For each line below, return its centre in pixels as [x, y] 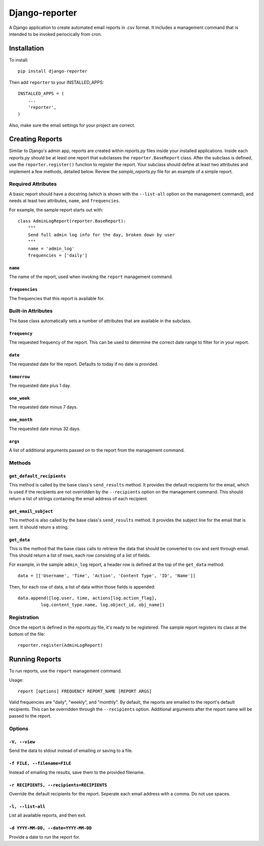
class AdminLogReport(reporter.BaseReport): [72, 221]
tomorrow [20, 377]
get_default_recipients [37, 476]
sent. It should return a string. [39, 527]
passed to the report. [30, 716]
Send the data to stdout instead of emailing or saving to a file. [71, 751]
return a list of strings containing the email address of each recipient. [79, 498]
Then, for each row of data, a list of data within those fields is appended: [82, 587]
